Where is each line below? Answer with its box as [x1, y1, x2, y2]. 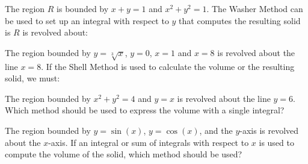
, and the [199, 124, 233, 136]
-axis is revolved [239, 124, 299, 136]
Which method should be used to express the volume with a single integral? [5, 104, 285, 116]
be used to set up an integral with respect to [5, 14, 169, 27]
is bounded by [57, 2, 109, 14]
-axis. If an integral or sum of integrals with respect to [48, 136, 249, 148]
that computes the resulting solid [179, 14, 301, 27]
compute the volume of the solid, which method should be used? [5, 148, 242, 160]
